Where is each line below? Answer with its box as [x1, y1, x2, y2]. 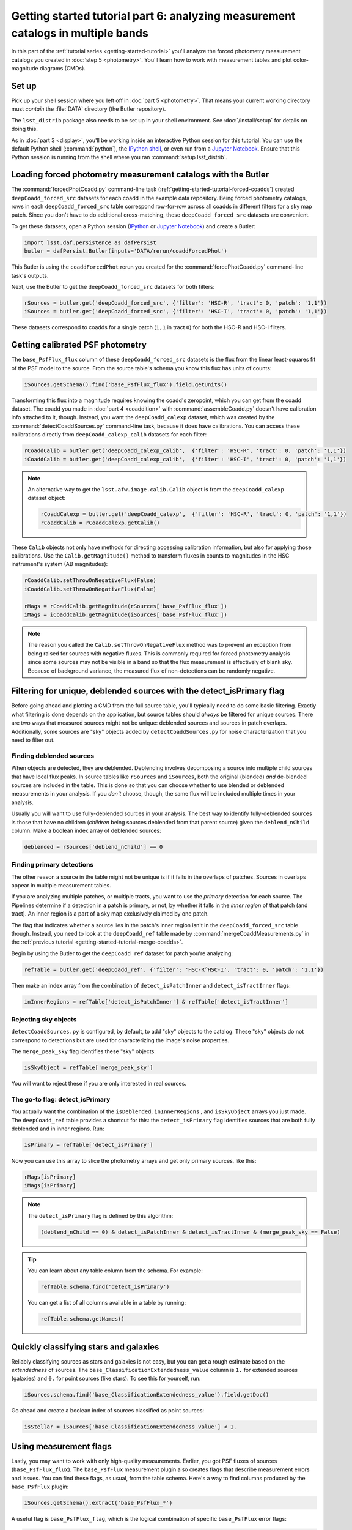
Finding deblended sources [11, 752, 95, 760]
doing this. [11, 125, 38, 133]
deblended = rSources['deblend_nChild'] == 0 [24, 843, 163, 850]
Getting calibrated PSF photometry [11, 340, 147, 350]
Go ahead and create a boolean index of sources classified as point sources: [11, 1407, 205, 1414]
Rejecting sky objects [11, 1015, 77, 1024]
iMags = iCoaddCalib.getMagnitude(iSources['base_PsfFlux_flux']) [24, 611, 227, 618]
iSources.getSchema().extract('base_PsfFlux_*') [24, 1499, 173, 1507]
